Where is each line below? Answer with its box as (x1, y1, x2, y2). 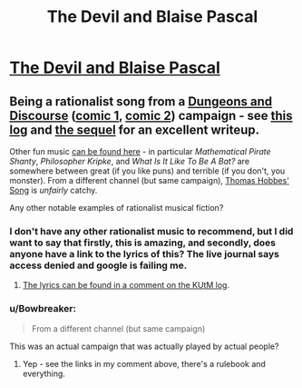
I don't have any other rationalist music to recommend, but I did (9, 224, 294, 237)
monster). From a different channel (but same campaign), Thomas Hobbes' (9, 175, 290, 185)
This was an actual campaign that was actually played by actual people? (9, 341, 279, 352)
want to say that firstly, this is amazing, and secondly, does (9, 236, 277, 249)
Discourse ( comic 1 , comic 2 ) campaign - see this (9, 107, 293, 124)
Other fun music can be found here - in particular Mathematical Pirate (9, 146, 271, 156)
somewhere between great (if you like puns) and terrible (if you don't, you (9, 165, 286, 176)
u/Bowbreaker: (9, 303, 77, 315)
